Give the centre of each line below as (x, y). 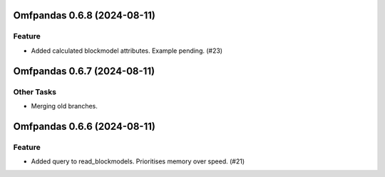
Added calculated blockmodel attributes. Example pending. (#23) (127, 51)
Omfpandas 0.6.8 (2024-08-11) (84, 15)
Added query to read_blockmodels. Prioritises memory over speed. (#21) (138, 161)
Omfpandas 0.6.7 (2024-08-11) (84, 71)
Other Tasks (35, 91)
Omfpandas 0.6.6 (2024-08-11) (84, 126)
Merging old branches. (64, 106)
